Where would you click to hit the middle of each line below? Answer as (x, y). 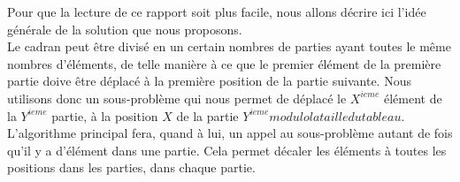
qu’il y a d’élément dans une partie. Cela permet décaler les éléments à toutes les (227, 150)
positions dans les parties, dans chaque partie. (131, 167)
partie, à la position (105, 115)
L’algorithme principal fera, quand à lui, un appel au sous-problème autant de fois (230, 133)
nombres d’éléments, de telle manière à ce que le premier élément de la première (224, 63)
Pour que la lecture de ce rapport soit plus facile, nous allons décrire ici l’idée (217, 11)
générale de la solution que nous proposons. (125, 29)
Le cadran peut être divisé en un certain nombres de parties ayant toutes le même (229, 46)
